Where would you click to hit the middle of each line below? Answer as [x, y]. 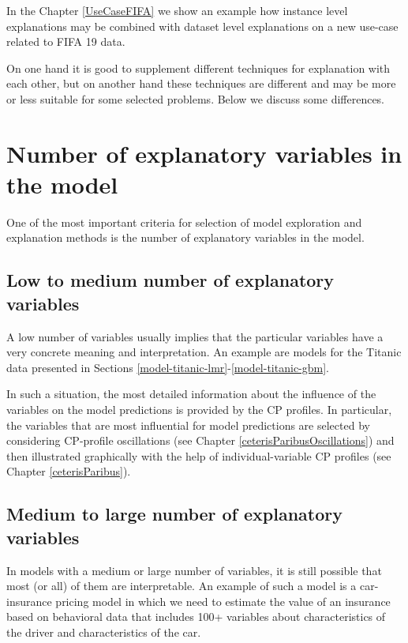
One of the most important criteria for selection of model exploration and [184, 222]
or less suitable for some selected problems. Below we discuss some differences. [196, 98]
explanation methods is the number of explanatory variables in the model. [185, 237]
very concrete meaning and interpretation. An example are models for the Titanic [204, 352]
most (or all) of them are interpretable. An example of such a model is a [182, 586]
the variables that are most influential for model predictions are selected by [188, 425]
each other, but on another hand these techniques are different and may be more [201, 83]
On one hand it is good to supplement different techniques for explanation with [198, 68]
